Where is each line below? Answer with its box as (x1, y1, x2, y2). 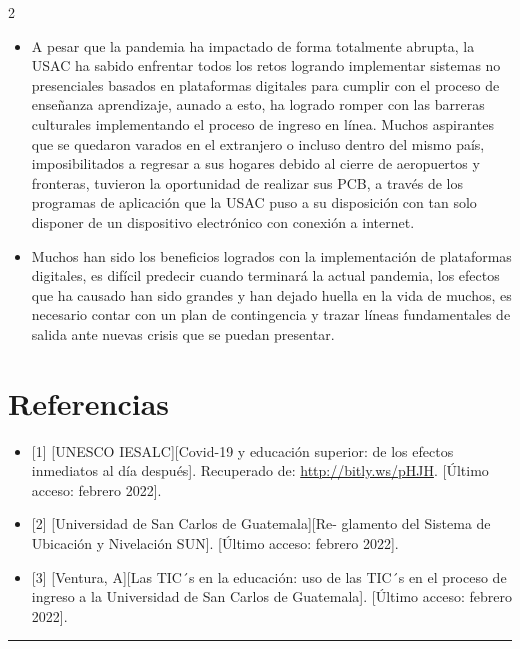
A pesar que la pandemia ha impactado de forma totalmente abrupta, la (31, 35, 475, 56)
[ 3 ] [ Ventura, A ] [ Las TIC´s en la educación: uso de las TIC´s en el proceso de (31, 566, 507, 587)
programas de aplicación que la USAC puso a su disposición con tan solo (31, 192, 477, 213)
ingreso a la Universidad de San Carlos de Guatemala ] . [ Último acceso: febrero (31, 586, 512, 607)
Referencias (8, 382, 170, 423)
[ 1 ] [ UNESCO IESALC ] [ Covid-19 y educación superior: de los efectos (31, 440, 454, 461)
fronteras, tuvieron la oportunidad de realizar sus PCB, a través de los (31, 172, 463, 193)
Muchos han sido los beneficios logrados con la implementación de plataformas (31, 245, 512, 266)
